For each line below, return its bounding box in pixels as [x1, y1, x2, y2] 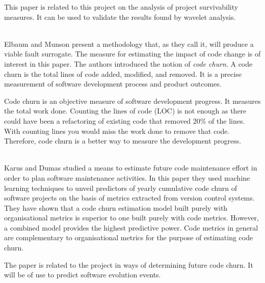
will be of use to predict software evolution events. [4, 269, 161, 280]
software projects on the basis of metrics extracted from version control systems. [4, 192, 255, 203]
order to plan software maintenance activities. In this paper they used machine [4, 172, 250, 183]
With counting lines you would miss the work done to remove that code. [4, 125, 230, 136]
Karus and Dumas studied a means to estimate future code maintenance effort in [4, 162, 257, 173]
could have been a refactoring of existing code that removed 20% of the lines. [4, 115, 245, 126]
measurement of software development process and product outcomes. [4, 78, 222, 89]
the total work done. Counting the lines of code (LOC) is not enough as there [4, 105, 247, 116]
